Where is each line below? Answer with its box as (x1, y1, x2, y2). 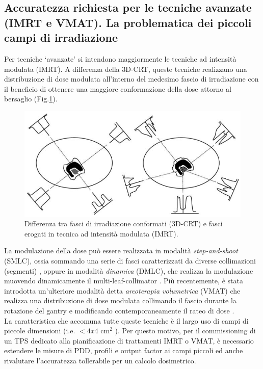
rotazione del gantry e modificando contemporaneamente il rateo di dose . (4, 305, 234, 315)
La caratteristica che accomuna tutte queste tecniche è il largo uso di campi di (4, 315, 249, 326)
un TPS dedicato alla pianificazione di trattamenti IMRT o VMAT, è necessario (4, 335, 254, 346)
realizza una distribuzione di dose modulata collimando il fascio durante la (4, 295, 236, 306)
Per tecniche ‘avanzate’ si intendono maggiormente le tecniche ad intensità (4, 53, 236, 64)
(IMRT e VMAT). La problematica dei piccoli (4, 14, 252, 30)
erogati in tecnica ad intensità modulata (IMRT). (24, 228, 178, 239)
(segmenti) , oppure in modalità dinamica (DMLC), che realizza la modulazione (4, 265, 253, 276)
